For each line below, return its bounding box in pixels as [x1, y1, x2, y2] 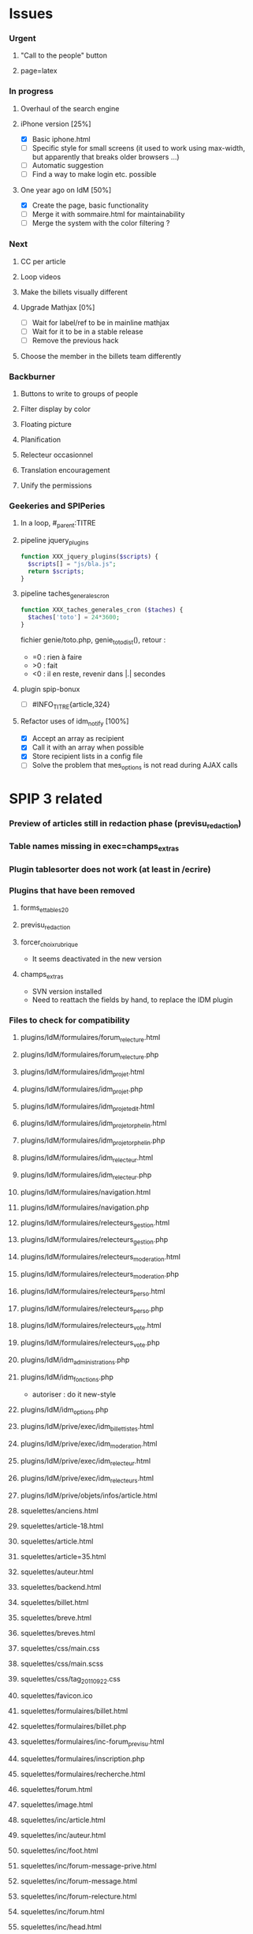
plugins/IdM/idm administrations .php [20, 1355, 130, 1366]
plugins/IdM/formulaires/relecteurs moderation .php [20, 1270, 180, 1281]
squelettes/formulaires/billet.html [20, 1706, 128, 1716]
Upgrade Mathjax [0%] [20, 302, 95, 312]
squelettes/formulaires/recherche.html [20, 1769, 146, 1779]
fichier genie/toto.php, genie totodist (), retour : [20, 634, 166, 646]
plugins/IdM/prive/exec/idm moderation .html [20, 1439, 158, 1450]
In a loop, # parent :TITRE [20, 518, 96, 529]
